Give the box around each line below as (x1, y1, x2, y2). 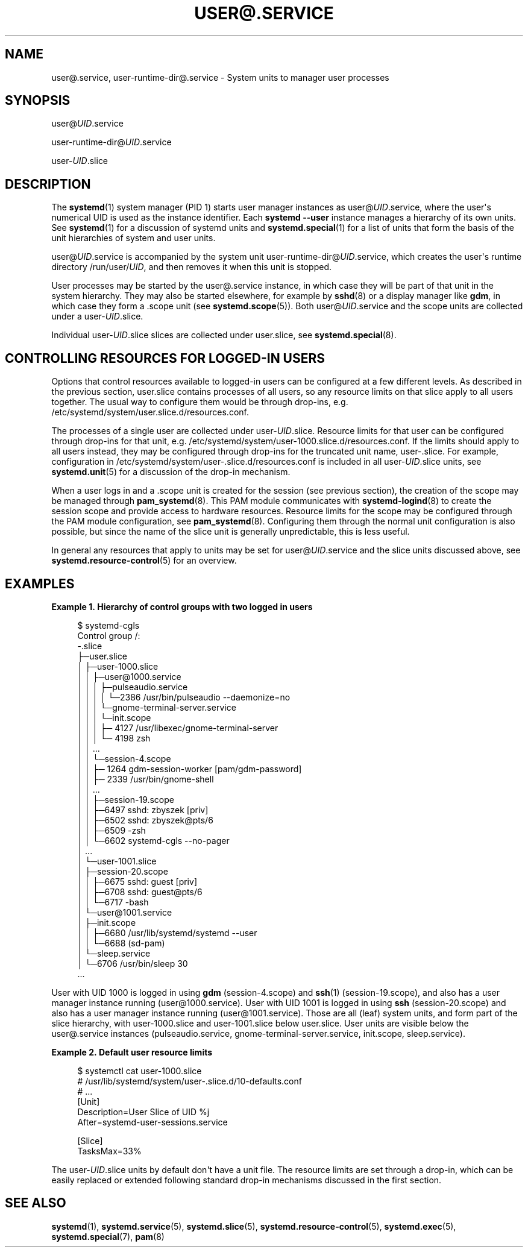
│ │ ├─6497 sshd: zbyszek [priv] (77, 804, 209, 815)
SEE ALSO (5, 1195, 66, 1211)
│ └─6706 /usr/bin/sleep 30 (77, 958, 188, 969)
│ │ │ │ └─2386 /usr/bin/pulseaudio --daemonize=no (77, 691, 291, 702)
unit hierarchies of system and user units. (51, 233, 216, 244)
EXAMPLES (5, 576, 75, 591)
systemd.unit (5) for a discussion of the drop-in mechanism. (51, 467, 291, 477)
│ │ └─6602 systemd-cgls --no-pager (77, 835, 230, 846)
